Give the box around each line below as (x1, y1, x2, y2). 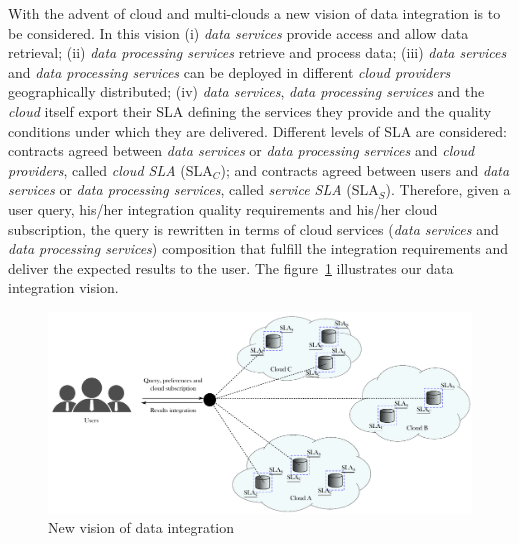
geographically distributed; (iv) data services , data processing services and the (8, 81, 485, 102)
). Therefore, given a (385, 179, 511, 200)
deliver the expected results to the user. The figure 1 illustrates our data (8, 257, 454, 278)
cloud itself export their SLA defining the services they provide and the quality (8, 100, 492, 121)
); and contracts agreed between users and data (220, 159, 510, 180)
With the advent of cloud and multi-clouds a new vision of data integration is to (8, 3, 501, 23)
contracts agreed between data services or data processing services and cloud (8, 140, 475, 161)
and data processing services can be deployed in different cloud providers (8, 61, 451, 82)
